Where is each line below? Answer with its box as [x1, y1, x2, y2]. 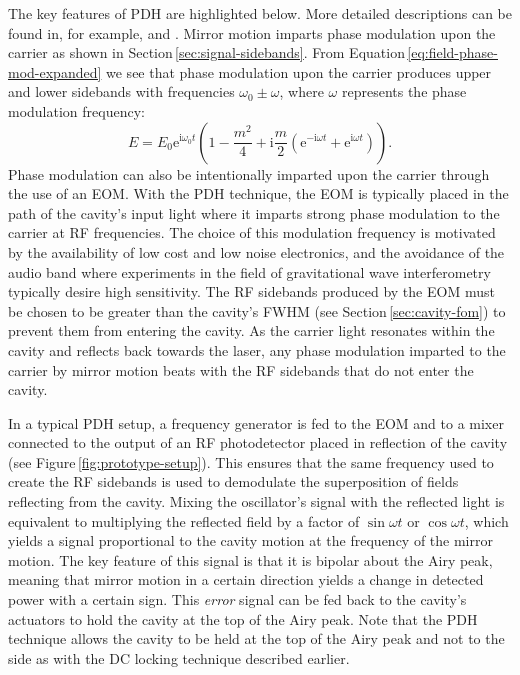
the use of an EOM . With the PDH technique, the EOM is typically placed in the [8, 183, 509, 204]
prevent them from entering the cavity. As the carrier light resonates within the [8, 320, 495, 341]
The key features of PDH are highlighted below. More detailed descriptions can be [8, 3, 513, 23]
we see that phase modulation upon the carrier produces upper [106, 61, 492, 82]
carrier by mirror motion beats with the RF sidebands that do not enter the [8, 359, 474, 380]
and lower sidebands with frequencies [8, 81, 235, 102]
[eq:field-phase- [407, 42, 498, 63]
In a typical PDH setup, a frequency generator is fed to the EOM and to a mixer [8, 412, 504, 433]
